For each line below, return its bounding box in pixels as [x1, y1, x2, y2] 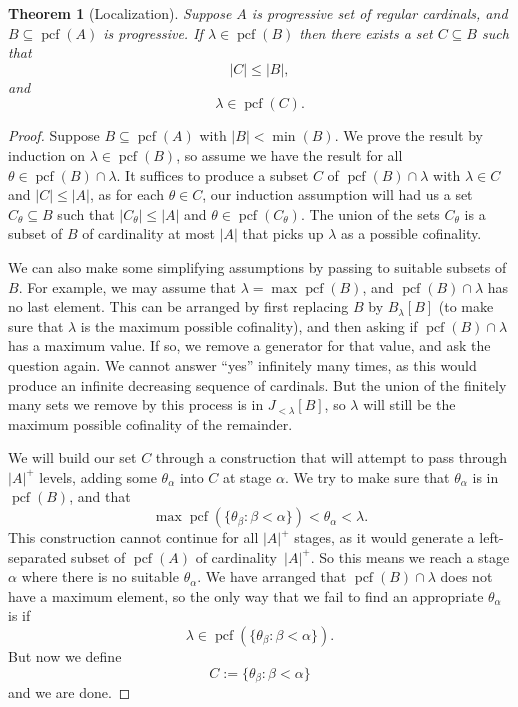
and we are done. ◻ [8, 682, 131, 703]
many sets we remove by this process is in [8, 394, 264, 415]
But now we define [8, 646, 122, 667]
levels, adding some [39, 466, 157, 487]
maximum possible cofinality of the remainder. [8, 413, 293, 434]
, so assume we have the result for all [176, 144, 403, 165]
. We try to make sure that [284, 466, 450, 487]
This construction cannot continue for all [8, 527, 259, 548]
